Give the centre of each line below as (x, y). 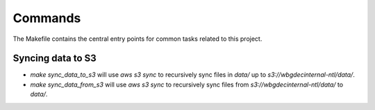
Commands (47, 18)
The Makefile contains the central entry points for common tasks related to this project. (137, 39)
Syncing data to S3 (55, 58)
